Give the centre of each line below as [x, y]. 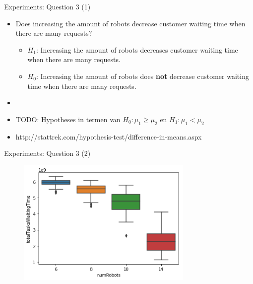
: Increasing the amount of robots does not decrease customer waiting [142, 76]
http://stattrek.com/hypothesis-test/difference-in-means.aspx [109, 136]
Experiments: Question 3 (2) [47, 153]
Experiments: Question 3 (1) [47, 6]
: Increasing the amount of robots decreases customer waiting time [137, 49]
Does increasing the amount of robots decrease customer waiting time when [130, 23]
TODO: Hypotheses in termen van [68, 119]
